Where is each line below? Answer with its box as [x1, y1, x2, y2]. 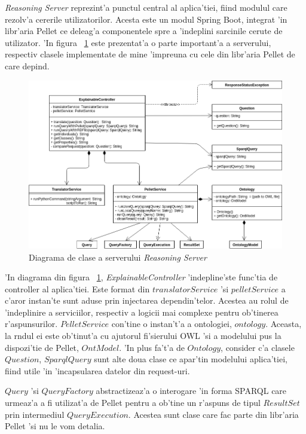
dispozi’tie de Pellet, [5, 341, 79, 353]
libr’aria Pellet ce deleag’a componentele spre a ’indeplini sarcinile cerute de [5, 25, 283, 37]
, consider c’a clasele [221, 341, 295, 353]
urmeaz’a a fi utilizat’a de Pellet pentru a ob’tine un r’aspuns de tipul [5, 396, 261, 409]
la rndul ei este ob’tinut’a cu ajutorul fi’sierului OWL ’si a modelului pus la [5, 329, 281, 342]
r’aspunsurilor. [5, 317, 58, 330]
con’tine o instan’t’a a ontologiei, [111, 317, 232, 330]
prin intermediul [5, 408, 65, 420]
